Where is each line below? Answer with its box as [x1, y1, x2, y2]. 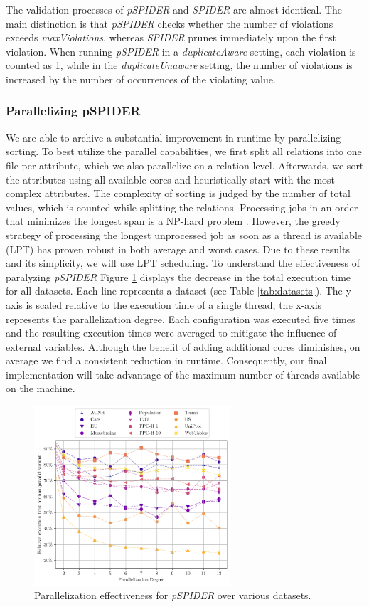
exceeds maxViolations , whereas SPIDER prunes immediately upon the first [6, 30, 337, 45]
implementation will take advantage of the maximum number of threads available [6, 366, 360, 381]
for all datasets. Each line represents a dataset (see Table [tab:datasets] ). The [6, 283, 343, 298]
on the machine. [6, 381, 75, 396]
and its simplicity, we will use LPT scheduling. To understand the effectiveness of [6, 255, 360, 270]
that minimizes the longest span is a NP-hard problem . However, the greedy [6, 213, 341, 228]
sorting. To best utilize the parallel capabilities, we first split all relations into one [6, 144, 362, 159]
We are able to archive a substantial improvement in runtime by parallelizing [6, 130, 341, 144]
